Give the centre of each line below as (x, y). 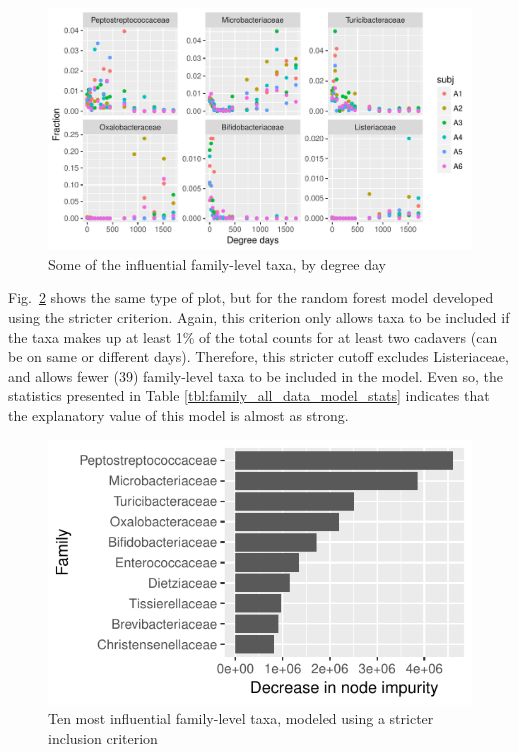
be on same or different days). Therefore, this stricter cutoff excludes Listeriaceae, (258, 356)
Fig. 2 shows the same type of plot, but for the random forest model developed (251, 297)
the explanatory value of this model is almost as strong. (178, 414)
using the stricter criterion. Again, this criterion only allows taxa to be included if (259, 317)
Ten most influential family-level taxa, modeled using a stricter (241, 718)
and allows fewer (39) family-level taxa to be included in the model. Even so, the (256, 375)
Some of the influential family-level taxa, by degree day (217, 263)
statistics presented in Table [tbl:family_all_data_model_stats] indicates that (249, 395)
